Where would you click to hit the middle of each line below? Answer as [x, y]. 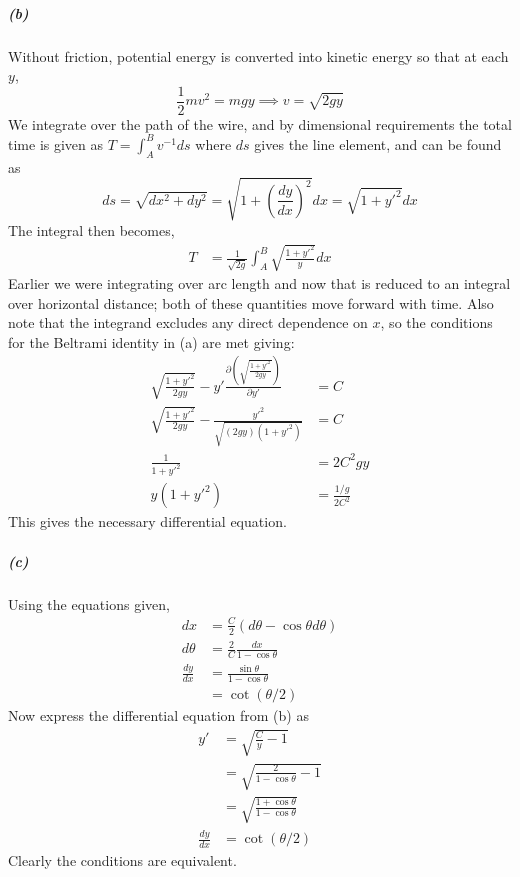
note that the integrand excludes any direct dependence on [188, 322]
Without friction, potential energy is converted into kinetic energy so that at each [258, 55]
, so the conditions [436, 322]
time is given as [56, 143]
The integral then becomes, [91, 229]
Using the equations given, [89, 603]
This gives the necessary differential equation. [147, 521]
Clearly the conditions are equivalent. [122, 859]
